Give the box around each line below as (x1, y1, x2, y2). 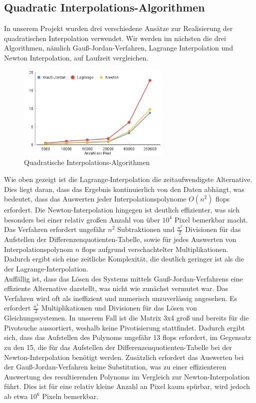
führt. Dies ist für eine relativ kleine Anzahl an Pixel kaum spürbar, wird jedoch (4, 381, 250, 391)
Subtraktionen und (117, 224, 175, 234)
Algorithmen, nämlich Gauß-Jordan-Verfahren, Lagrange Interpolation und (4, 42, 233, 53)
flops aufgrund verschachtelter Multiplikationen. (81, 243, 229, 254)
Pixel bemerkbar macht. (174, 214, 248, 224)
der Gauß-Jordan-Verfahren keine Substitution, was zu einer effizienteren (4, 361, 227, 372)
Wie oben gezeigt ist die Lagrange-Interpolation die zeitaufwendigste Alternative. (4, 174, 253, 184)
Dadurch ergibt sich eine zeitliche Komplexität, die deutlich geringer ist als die (4, 253, 244, 264)
